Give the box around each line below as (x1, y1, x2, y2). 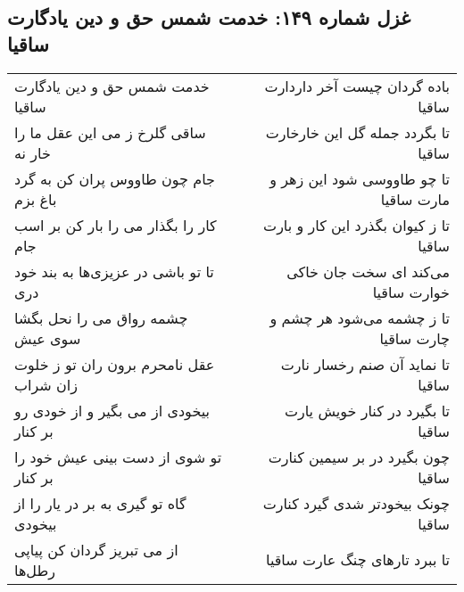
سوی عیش (14, 327, 81, 349)
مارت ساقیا (380, 188, 450, 210)
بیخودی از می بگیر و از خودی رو (14, 399, 210, 421)
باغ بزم (14, 188, 57, 210)
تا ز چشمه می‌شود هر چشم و (269, 307, 450, 328)
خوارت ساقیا (372, 281, 450, 302)
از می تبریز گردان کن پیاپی (14, 539, 178, 560)
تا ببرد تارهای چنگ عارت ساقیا (266, 549, 450, 571)
